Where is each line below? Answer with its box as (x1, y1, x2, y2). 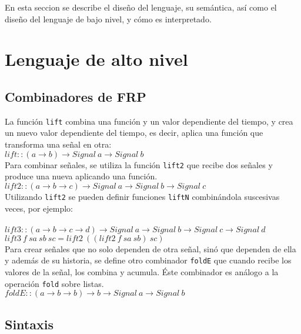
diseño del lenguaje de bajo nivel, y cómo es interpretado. (5, 12, 212, 25)
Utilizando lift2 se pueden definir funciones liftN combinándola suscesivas (5, 190, 280, 202)
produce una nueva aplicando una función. (5, 170, 158, 182)
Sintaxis (5, 315, 53, 333)
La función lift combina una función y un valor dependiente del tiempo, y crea (5, 115, 293, 127)
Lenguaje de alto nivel (5, 47, 188, 71)
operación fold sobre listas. (5, 277, 104, 289)
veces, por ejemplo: (5, 202, 73, 214)
